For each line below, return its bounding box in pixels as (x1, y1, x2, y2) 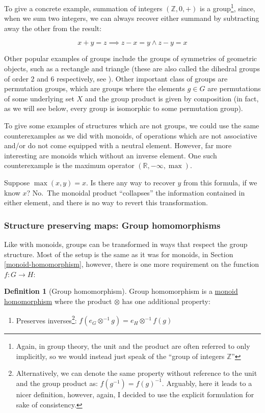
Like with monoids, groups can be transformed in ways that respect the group (4, 238, 248, 249)
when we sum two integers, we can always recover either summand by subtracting (4, 13, 259, 23)
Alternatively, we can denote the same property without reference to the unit (16, 368, 257, 378)
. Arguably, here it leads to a (162, 377, 252, 388)
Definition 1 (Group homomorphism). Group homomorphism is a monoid (4, 286, 238, 296)
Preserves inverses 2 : (16, 313, 77, 325)
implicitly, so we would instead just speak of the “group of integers (16, 350, 225, 361)
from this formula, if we (183, 177, 257, 187)
